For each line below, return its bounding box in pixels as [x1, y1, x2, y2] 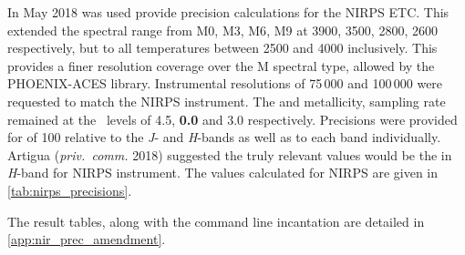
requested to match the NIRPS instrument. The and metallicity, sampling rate [7, 91, 446, 110]
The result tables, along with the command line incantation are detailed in [7, 211, 425, 230]
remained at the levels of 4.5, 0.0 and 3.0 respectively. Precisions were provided [7, 109, 458, 128]
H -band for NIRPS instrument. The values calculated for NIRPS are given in [7, 163, 439, 182]
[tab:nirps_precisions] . [7, 180, 132, 199]
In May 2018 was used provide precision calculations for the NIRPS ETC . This [7, 3, 449, 21]
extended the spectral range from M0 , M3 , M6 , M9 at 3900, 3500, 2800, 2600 [7, 20, 438, 39]
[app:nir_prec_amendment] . [7, 229, 166, 249]
